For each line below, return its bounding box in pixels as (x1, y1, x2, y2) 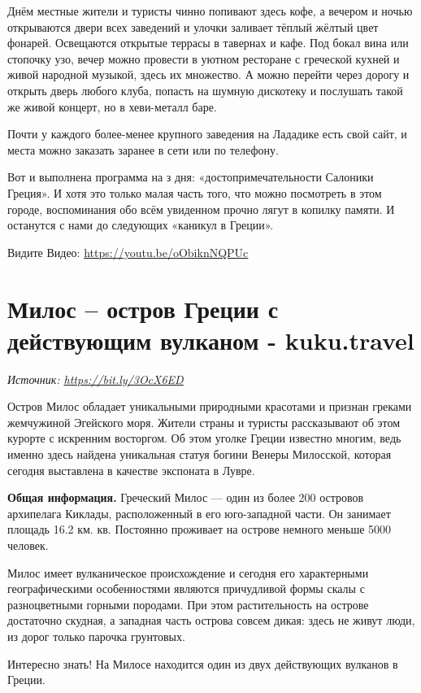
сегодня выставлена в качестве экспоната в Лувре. (7, 461, 255, 478)
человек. (7, 536, 49, 553)
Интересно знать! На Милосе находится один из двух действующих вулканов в (7, 655, 398, 672)
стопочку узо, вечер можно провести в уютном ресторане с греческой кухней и (7, 50, 400, 67)
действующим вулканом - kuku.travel (7, 323, 414, 356)
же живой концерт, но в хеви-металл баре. (7, 98, 217, 115)
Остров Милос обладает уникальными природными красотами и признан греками (7, 398, 412, 415)
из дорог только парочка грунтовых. (7, 627, 185, 644)
